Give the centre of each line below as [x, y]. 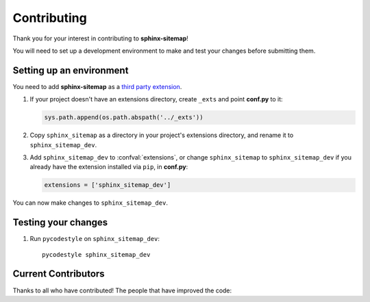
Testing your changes [60, 223]
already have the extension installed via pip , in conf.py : [109, 167]
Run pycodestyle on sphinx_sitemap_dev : [95, 239]
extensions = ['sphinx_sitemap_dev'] [108, 185]
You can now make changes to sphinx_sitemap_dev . [90, 203]
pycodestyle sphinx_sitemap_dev [96, 254]
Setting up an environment [71, 70]
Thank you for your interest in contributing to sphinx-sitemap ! [100, 38]
